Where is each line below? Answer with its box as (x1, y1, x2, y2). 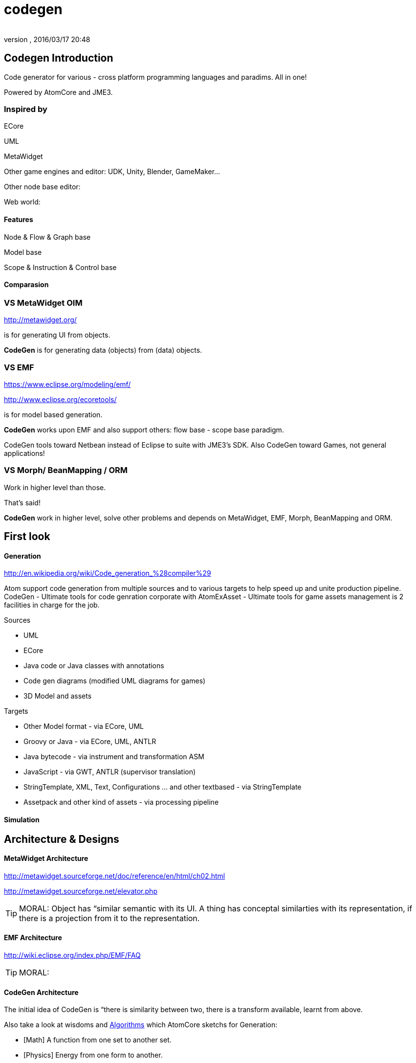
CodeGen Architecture (4, 988, 79, 996)
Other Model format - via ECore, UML (23, 722, 144, 731)
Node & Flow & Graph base (4, 232, 91, 241)
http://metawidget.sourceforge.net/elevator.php (4, 886, 157, 895)
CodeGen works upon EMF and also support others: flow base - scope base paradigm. (4, 425, 284, 434)
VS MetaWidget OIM (4, 297, 83, 308)
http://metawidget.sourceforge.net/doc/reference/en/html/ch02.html (4, 871, 225, 880)
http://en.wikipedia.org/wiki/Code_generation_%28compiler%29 (4, 569, 211, 578)
